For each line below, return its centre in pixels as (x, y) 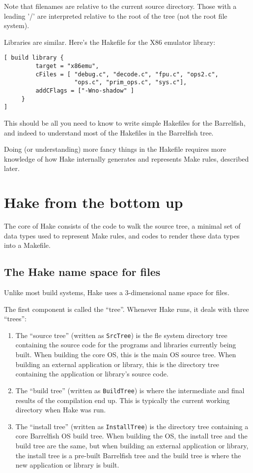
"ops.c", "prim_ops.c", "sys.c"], (131, 83)
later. (12, 168)
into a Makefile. (27, 245)
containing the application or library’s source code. (92, 374)
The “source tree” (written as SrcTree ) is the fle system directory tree (121, 335)
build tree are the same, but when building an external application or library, (132, 445)
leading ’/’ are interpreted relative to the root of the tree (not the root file (116, 16)
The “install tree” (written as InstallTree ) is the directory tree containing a (132, 426)
